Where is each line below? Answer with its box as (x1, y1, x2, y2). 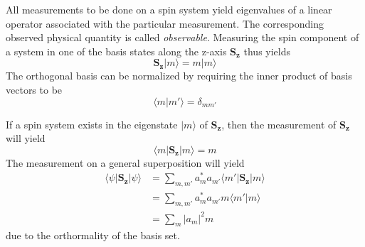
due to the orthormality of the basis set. (6, 228, 180, 243)
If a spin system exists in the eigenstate (6, 116, 178, 131)
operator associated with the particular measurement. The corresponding (6, 16, 324, 31)
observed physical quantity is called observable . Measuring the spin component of (6, 30, 359, 45)
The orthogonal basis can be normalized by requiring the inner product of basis (6, 68, 352, 83)
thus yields (243, 43, 290, 58)
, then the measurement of (221, 116, 337, 131)
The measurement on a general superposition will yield (6, 155, 245, 170)
